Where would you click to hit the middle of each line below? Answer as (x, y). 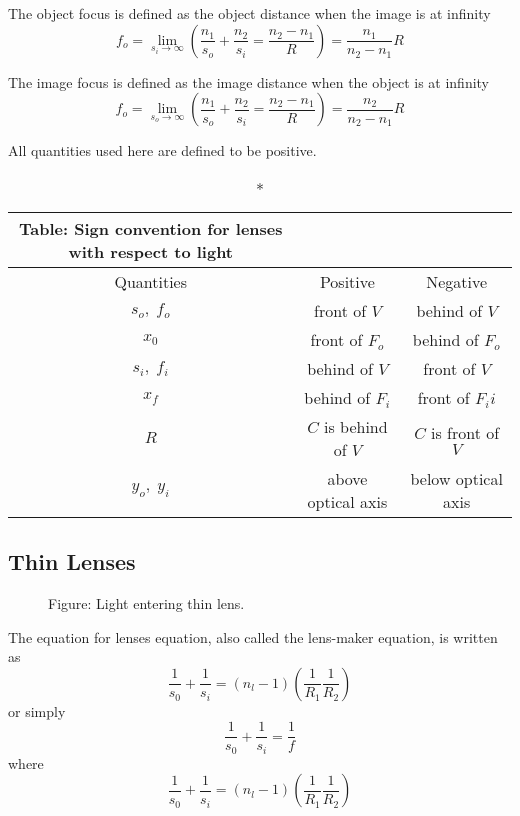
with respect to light (151, 251)
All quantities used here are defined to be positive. (162, 150)
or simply (37, 710)
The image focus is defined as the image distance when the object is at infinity (249, 81)
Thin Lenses (72, 561)
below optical (456, 478)
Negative (457, 281)
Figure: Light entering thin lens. (146, 602)
